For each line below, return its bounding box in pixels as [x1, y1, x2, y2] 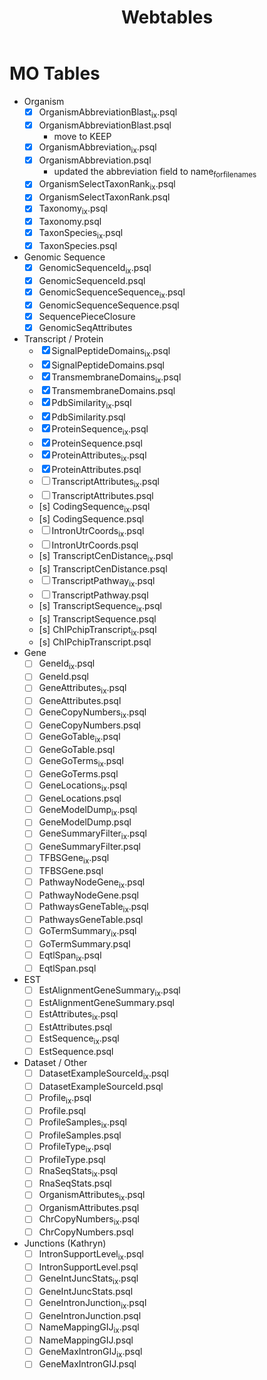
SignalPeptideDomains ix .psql [51, 344, 171, 359]
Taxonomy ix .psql [38, 202, 108, 217]
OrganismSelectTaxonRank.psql [38, 191, 171, 203]
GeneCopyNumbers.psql [38, 719, 141, 731]
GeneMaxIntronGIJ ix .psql [38, 1345, 143, 1360]
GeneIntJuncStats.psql [38, 1285, 134, 1297]
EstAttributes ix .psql [38, 1008, 119, 1023]
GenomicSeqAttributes [38, 321, 133, 333]
